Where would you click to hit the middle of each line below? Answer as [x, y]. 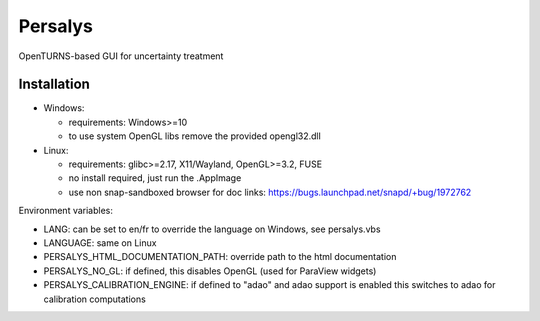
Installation [54, 84]
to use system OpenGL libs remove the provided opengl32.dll [195, 136]
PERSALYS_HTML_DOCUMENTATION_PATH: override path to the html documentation [220, 257]
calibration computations [95, 299]
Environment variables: [66, 211]
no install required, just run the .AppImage [155, 178]
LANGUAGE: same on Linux [100, 242]
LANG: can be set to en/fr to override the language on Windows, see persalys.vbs [212, 229]
